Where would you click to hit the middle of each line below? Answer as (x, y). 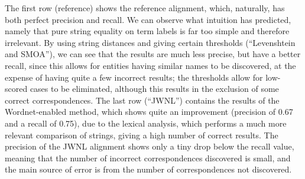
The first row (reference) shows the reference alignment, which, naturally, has (145, 8)
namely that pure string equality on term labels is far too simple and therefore (147, 31)
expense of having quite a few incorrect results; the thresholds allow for (134, 77)
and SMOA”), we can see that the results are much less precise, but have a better (153, 54)
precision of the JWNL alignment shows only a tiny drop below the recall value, (150, 146)
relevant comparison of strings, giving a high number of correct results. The (142, 135)
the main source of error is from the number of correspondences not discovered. (148, 169)
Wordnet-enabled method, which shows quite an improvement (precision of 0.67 (149, 112)
